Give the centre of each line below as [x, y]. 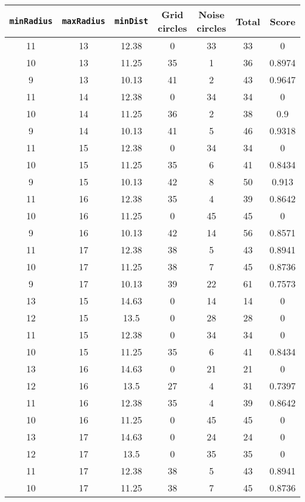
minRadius [31, 21]
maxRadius [84, 21]
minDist [131, 21]
